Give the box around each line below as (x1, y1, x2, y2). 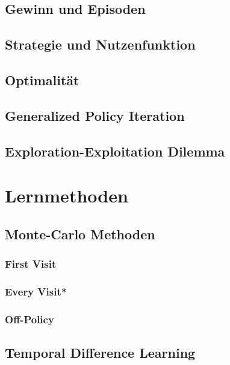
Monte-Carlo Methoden (5, 224, 155, 243)
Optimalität (5, 70, 79, 89)
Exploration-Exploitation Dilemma (5, 141, 225, 160)
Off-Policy (5, 311, 54, 326)
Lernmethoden (5, 183, 128, 208)
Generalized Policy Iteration (5, 106, 185, 124)
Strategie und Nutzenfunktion (5, 35, 196, 54)
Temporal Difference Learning (5, 343, 196, 361)
